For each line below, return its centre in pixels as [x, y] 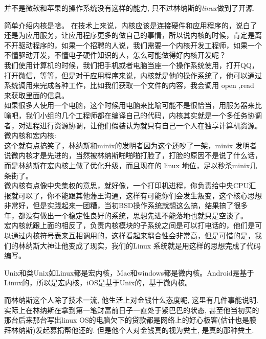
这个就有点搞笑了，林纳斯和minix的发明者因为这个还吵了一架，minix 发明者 [130, 145]
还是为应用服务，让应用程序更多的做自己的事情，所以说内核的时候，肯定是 [129, 35]
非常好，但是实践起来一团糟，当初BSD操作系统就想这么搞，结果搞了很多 [126, 205]
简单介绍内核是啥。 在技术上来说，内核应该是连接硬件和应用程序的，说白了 [131, 25]
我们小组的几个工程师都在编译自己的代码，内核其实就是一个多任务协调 [143, 115]
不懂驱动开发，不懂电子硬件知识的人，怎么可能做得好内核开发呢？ [115, 55]
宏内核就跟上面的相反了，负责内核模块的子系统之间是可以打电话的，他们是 [129, 225]
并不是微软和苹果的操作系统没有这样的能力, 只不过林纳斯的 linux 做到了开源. [130, 8]
